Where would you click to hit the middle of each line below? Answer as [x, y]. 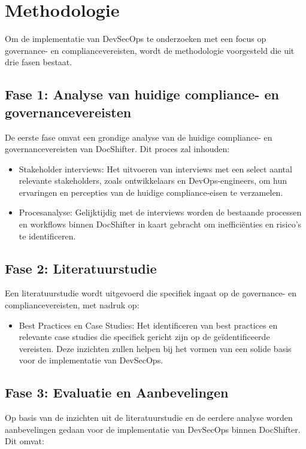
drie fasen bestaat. [39, 62]
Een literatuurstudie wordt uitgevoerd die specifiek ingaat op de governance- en [151, 293]
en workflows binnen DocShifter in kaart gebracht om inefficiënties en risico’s [160, 224]
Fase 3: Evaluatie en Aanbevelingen [117, 392]
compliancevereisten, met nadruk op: [72, 305]
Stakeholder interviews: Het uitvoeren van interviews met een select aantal [155, 169]
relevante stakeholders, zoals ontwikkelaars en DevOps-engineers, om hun [153, 180]
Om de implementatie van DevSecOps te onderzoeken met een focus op [136, 39]
